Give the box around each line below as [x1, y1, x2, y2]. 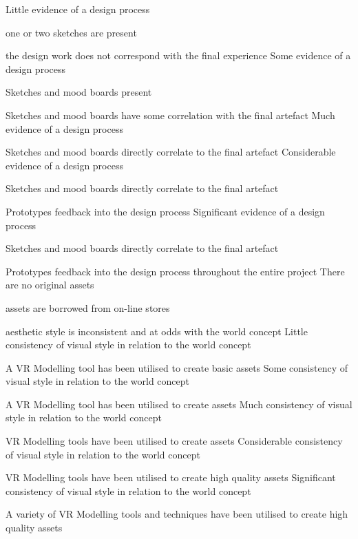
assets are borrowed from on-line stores [6, 300, 170, 315]
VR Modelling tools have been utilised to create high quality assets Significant [6, 470, 336, 485]
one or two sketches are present [6, 25, 137, 39]
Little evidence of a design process [6, 2, 150, 16]
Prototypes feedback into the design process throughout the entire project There [6, 264, 345, 278]
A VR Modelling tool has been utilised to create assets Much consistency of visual [6, 397, 352, 411]
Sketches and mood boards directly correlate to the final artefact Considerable [6, 145, 336, 159]
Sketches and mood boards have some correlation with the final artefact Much [6, 107, 335, 122]
